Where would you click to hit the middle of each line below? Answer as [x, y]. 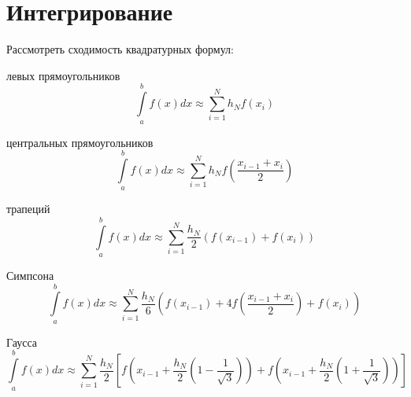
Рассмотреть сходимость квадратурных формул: [120, 49]
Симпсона [30, 276]
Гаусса [22, 342]
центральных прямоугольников [80, 142]
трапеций [28, 209]
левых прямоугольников [63, 75]
